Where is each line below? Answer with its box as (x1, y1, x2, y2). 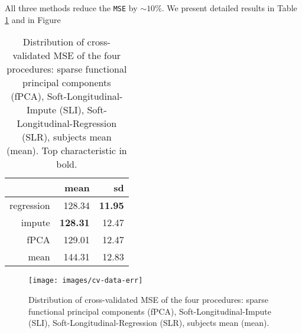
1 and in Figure (5, 13, 61, 25)
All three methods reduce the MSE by (5, 2, 138, 14)
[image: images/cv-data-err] (28, 276, 143, 285)
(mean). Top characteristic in (7, 143, 127, 158)
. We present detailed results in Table (161, 2, 297, 14)
